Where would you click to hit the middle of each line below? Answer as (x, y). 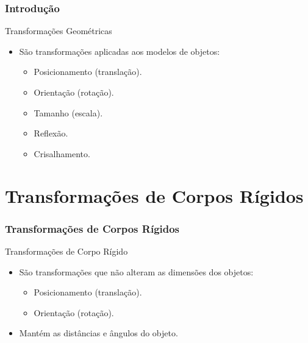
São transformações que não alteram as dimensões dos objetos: (136, 271)
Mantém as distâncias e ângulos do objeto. (98, 333)
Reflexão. (51, 133)
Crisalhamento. (62, 153)
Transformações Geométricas (59, 31)
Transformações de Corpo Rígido (66, 251)
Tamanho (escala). (68, 112)
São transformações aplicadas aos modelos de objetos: (120, 51)
